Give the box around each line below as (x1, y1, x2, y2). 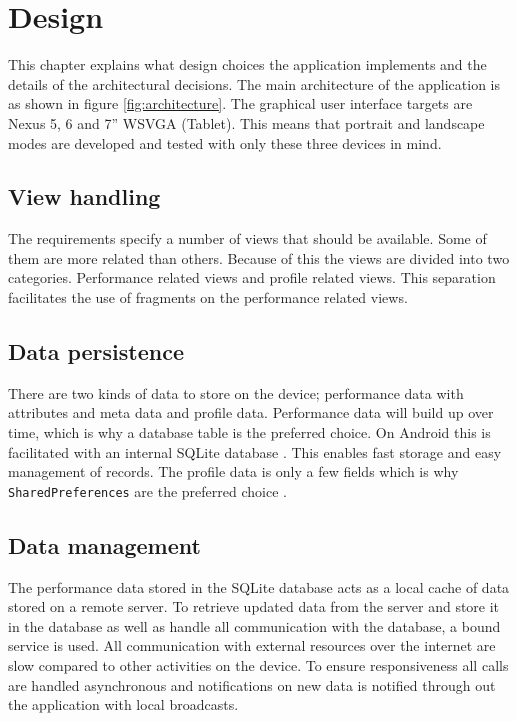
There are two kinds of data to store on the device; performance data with (8, 382, 464, 403)
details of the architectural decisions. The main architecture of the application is (8, 73, 501, 94)
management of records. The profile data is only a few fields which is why (8, 461, 459, 482)
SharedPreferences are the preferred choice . (8, 480, 287, 501)
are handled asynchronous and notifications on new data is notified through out (8, 674, 496, 695)
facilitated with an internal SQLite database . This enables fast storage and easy (8, 441, 502, 462)
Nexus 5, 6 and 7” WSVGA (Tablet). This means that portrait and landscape (8, 112, 485, 133)
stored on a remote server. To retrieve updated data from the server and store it (8, 596, 500, 617)
